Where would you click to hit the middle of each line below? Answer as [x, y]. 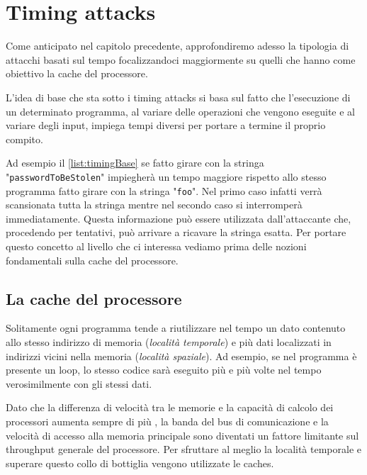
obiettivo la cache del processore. [77, 73]
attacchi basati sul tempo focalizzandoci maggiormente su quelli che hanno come [181, 59]
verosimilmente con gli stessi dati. [79, 383]
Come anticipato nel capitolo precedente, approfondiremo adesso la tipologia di [177, 46]
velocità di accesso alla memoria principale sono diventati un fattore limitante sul [182, 435]
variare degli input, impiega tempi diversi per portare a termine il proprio [166, 125]
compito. [24, 139]
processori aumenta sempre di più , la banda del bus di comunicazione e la [167, 421]
